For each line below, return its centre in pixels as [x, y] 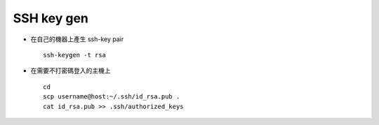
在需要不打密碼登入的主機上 [71, 71]
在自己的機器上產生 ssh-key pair [77, 39]
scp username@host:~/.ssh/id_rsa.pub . [112, 97]
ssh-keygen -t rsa [75, 55]
